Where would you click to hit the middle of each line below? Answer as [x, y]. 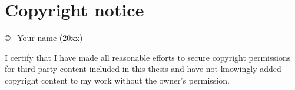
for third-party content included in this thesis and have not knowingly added [143, 69]
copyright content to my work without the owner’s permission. [117, 80]
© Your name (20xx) [44, 38]
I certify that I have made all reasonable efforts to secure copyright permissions [148, 57]
